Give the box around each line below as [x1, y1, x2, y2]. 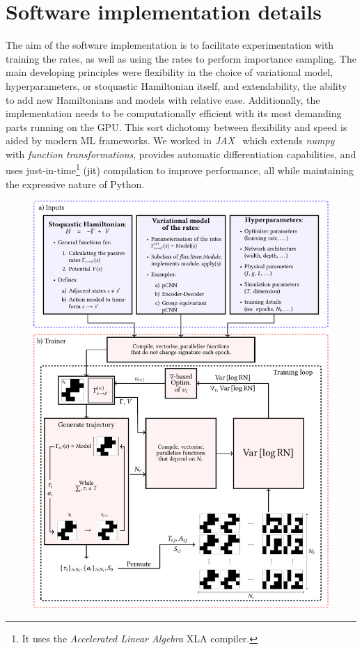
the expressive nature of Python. [6, 176, 145, 191]
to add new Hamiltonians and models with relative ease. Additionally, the [6, 92, 320, 107]
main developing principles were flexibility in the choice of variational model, [6, 65, 333, 79]
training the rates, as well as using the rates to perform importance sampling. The [6, 51, 356, 65]
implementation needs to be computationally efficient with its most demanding [6, 106, 342, 121]
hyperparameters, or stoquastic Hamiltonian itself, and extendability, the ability [6, 78, 347, 93]
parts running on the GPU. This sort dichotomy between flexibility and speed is [6, 119, 347, 134]
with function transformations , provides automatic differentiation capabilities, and [6, 146, 356, 161]
